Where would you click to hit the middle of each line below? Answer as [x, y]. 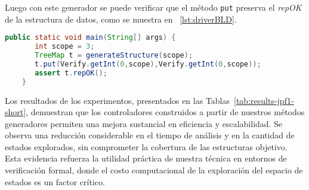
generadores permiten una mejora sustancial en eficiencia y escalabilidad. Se [144, 123]
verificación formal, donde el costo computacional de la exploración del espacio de [154, 170]
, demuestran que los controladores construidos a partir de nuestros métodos [165, 112]
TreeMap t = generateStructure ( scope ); [114, 55]
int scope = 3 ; [65, 47]
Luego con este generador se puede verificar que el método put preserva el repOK [153, 7]
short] [16, 112]
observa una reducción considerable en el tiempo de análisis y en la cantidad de [150, 135]
